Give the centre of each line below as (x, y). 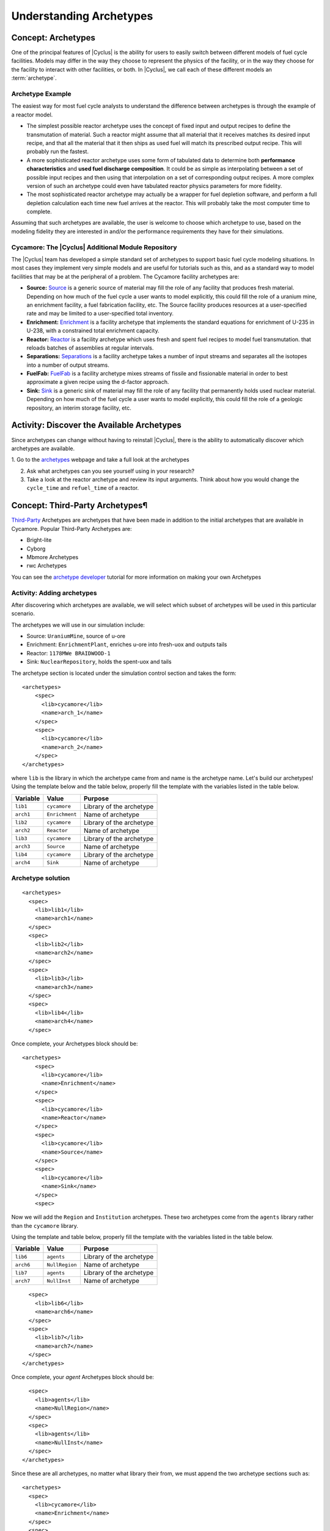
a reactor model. (32, 115)
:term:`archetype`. (34, 78)
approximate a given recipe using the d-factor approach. (98, 382)
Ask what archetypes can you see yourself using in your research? (111, 471)
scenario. (23, 614)
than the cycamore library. (45, 1225)
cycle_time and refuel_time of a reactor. (83, 488)
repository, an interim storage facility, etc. (79, 408)
